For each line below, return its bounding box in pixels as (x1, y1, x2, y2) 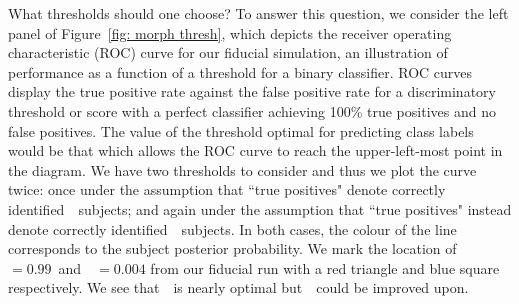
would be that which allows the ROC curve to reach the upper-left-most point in (8, 140, 503, 161)
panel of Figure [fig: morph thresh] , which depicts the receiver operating (8, 22, 452, 43)
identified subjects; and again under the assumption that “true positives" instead (8, 198, 512, 219)
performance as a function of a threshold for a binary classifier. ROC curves (8, 61, 473, 82)
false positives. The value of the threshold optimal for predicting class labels (8, 120, 474, 141)
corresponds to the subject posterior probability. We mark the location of (8, 238, 457, 259)
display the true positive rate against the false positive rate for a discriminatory (8, 81, 496, 102)
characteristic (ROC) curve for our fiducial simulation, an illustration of (8, 42, 448, 63)
